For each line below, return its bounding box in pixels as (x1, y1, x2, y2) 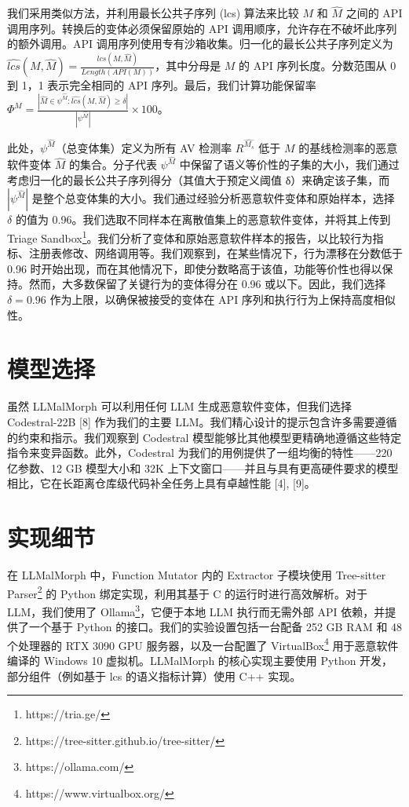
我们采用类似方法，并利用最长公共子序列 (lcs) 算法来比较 (7, 5, 299, 21)
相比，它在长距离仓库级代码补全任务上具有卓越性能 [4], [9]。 (7, 475, 316, 491)
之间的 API (345, 5, 403, 21)
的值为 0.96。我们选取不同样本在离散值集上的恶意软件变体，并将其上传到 (15, 211, 391, 228)
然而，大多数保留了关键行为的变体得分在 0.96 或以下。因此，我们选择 (28, 276, 386, 292)
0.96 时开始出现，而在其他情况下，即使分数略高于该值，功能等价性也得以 (7, 260, 382, 276)
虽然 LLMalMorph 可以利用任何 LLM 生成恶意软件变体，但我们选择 (7, 398, 352, 414)
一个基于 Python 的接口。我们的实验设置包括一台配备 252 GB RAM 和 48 (28, 619, 403, 635)
